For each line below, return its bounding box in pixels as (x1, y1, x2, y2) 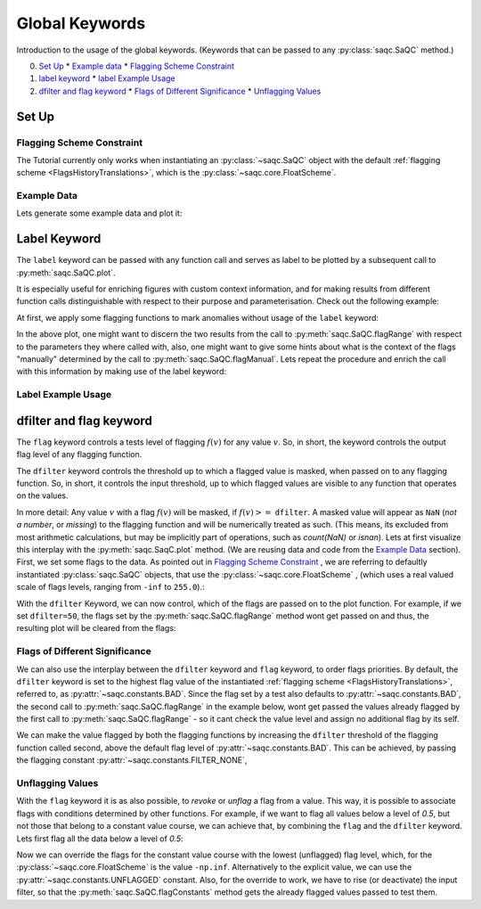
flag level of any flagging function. (16, 449, 143, 460)
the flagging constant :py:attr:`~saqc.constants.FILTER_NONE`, (16, 755, 248, 766)
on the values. (16, 490, 69, 501)
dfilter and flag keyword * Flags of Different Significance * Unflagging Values (38, 86, 322, 96)
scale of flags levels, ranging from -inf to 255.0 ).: (16, 582, 205, 593)
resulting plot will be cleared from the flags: (16, 623, 176, 634)
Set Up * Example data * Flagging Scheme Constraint (38, 61, 235, 71)
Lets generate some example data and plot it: (16, 208, 183, 218)
